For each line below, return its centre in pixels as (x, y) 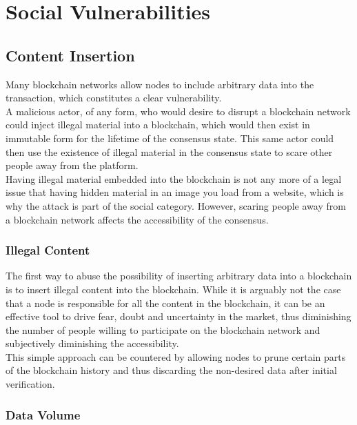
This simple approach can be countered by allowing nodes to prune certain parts (176, 356)
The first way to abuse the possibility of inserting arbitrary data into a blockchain (179, 276)
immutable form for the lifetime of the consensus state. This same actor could (170, 138)
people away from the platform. (72, 165)
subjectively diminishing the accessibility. (92, 343)
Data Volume (43, 414)
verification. (30, 384)
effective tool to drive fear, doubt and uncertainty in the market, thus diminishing (178, 316)
